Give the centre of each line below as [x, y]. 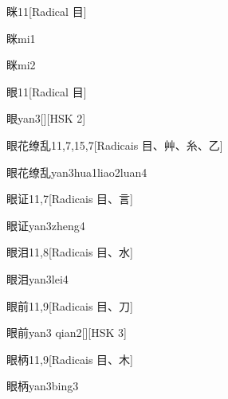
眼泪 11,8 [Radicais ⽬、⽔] [70, 252]
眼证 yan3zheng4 [46, 225]
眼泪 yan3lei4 [37, 278]
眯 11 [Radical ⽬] [47, 11]
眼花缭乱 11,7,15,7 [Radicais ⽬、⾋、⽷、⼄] [115, 145]
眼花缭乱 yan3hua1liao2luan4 [77, 172]
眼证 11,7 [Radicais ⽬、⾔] [70, 199]
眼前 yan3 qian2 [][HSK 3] [67, 332]
